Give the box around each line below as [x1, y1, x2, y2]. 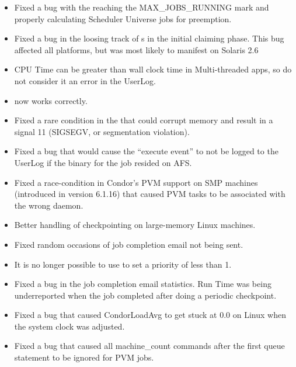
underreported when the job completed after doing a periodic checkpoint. [14, 289, 277, 301]
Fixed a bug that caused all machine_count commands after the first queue [14, 340, 285, 352]
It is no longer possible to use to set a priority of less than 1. [14, 258, 232, 270]
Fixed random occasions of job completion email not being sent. [14, 238, 243, 250]
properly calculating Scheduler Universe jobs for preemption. [14, 12, 232, 25]
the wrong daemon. [14, 199, 83, 211]
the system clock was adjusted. [14, 320, 125, 332]
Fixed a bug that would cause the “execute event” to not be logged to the [14, 145, 278, 157]
